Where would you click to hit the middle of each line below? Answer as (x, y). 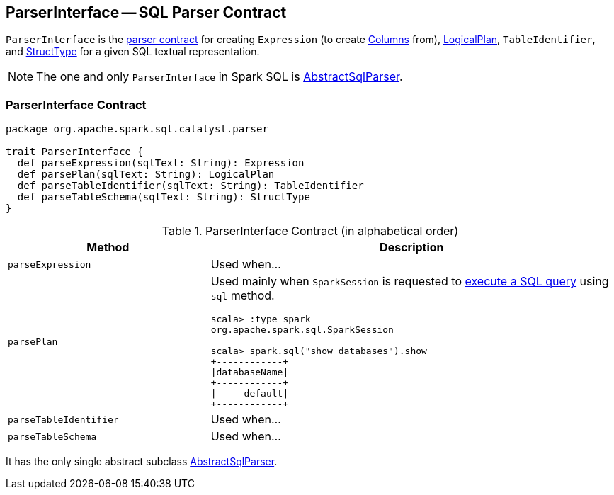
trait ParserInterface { (74, 152)
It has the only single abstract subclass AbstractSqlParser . (142, 462)
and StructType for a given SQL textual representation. (133, 52)
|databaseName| (250, 372)
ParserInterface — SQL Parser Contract (146, 12)
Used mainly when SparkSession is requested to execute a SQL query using (410, 281)
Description (412, 247)
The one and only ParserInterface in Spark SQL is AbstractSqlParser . (220, 77)
